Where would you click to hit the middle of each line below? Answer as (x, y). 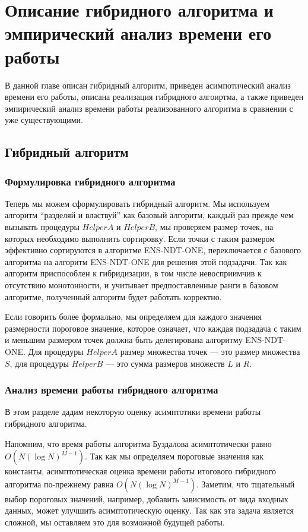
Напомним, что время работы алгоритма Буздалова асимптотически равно (138, 443)
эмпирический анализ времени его (138, 33)
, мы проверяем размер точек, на (214, 227)
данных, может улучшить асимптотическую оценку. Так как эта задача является (149, 510)
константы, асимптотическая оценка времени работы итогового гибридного (141, 471)
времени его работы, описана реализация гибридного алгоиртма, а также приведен (154, 97)
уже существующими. (44, 120)
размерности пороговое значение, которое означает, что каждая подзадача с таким (153, 328)
